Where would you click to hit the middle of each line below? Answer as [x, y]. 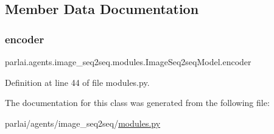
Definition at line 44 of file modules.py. [77, 82]
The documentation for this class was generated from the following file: [137, 103]
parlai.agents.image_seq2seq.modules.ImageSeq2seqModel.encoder [128, 62]
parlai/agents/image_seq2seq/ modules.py [83, 123]
